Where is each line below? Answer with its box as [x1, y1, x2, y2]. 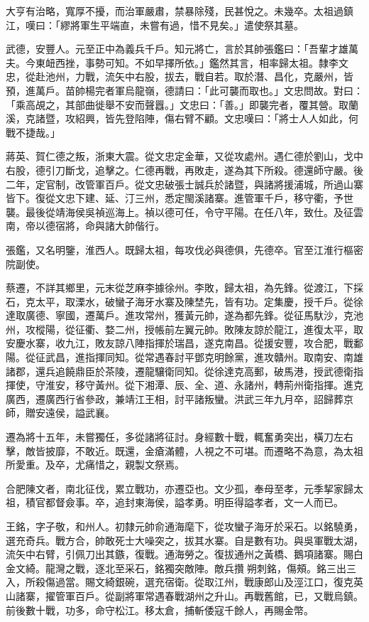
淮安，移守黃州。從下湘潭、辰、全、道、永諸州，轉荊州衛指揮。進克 [45, 377, 363, 392]
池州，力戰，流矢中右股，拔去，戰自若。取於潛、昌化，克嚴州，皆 [45, 69, 353, 84]
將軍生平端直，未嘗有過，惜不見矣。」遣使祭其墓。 [70, 17, 304, 32]
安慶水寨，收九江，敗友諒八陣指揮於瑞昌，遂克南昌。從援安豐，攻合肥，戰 [6, 336, 353, 350]
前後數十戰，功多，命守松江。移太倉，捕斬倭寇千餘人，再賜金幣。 [6, 602, 314, 617]
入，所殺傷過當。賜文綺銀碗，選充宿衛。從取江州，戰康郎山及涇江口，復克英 [6, 574, 363, 589]
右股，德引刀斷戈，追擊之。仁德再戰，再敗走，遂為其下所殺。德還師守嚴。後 [6, 162, 363, 177]
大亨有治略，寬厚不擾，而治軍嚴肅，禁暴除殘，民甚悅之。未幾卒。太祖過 [6, 4, 343, 18]
